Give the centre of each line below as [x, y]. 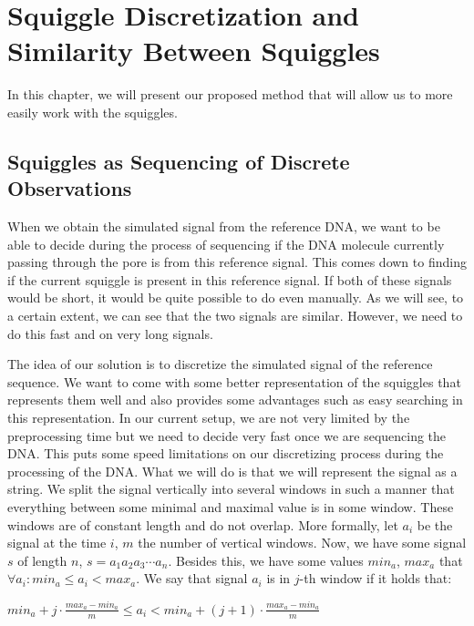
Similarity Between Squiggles [194, 51]
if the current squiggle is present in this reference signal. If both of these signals [230, 279]
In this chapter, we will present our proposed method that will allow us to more [230, 94]
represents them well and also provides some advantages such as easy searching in [235, 400]
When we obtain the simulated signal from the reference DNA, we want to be [224, 226]
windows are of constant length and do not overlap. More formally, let [203, 524]
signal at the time [57, 543]
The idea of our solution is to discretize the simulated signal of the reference [220, 364]
